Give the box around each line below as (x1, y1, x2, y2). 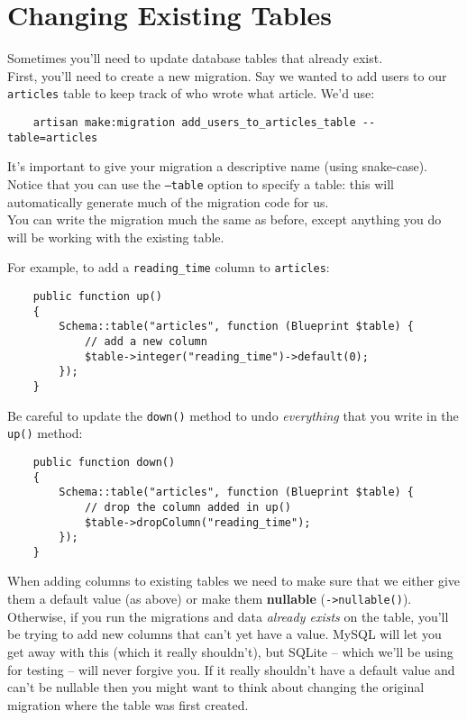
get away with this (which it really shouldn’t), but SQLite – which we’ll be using (7, 642, 453, 661)
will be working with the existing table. (7, 227, 224, 246)
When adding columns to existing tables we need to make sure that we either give (7, 571, 460, 590)
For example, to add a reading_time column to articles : (7, 258, 330, 277)
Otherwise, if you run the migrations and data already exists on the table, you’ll (7, 606, 449, 625)
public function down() (32, 455, 176, 469)
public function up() (32, 289, 162, 303)
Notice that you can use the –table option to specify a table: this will (7, 174, 394, 193)
